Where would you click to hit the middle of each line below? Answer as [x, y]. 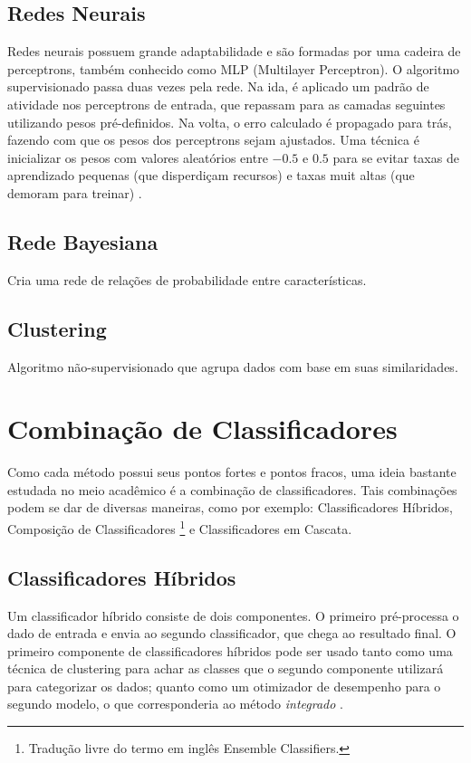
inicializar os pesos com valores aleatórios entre [138, 157]
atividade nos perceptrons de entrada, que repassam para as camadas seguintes [226, 104]
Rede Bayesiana [83, 241]
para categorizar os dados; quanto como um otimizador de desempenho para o [224, 686]
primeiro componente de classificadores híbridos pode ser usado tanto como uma [230, 650]
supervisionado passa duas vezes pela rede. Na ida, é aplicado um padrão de [218, 86]
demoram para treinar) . [75, 192]
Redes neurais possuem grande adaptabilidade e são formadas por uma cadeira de [234, 51]
